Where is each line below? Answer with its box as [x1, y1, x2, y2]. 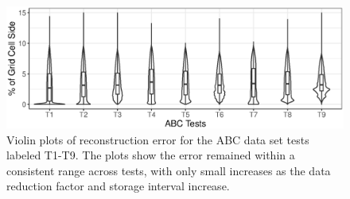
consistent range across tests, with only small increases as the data [6, 162, 331, 178]
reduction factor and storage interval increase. [6, 178, 230, 194]
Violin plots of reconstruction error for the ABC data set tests [6, 131, 309, 147]
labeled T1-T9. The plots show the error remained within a [6, 147, 295, 163]
